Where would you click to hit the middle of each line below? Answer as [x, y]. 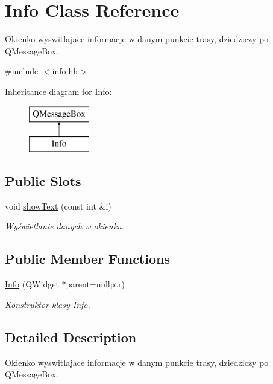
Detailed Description [71, 337]
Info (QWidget [32, 284]
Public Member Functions [87, 259]
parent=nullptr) [95, 284]
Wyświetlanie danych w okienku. [64, 226]
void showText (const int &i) [58, 206]
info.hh [65, 71]
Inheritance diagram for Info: [58, 91]
